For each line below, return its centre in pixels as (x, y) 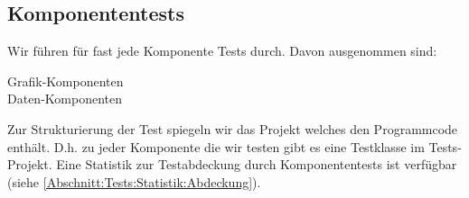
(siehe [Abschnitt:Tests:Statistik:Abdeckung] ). (134, 181)
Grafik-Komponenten (66, 81)
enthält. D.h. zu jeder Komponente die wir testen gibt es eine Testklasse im (216, 146)
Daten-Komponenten (65, 99)
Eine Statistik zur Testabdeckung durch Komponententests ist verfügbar (257, 164)
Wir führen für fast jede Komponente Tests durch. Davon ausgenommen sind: (222, 51)
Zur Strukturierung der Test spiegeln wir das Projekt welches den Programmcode (233, 128)
